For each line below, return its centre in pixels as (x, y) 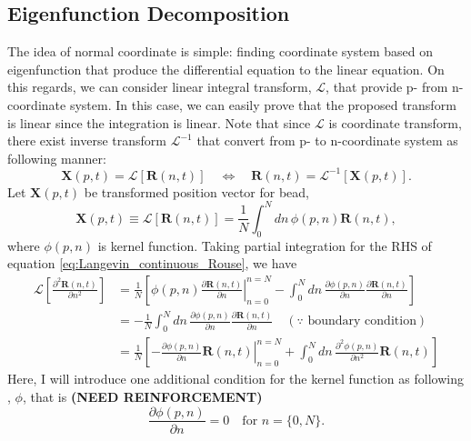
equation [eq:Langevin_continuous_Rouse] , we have (152, 263)
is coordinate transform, (395, 122)
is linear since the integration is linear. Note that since (159, 122)
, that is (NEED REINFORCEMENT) (142, 396)
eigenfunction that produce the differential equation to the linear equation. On (226, 69)
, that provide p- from (387, 87)
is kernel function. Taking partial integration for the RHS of (265, 245)
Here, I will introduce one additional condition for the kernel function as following (235, 379)
